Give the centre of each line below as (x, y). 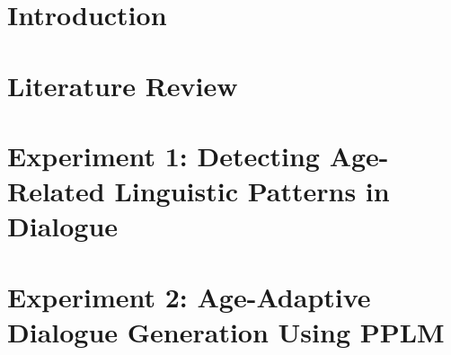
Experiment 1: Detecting (164, 155)
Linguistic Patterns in (252, 191)
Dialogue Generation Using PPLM (226, 331)
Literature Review (123, 85)
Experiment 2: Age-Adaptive (189, 296)
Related (56, 191)
